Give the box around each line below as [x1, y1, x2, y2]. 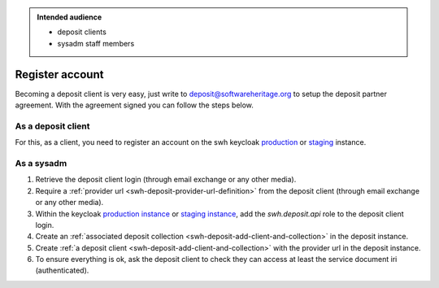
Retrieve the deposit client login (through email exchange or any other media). [35, 175, 297, 185]
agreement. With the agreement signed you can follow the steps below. [15, 100, 254, 110]
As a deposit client [15, 120, 90, 132]
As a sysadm [15, 157, 67, 168]
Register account [15, 68, 104, 81]
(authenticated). [35, 265, 89, 276]
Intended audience [37, 12, 102, 22]
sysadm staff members [57, 38, 135, 48]
